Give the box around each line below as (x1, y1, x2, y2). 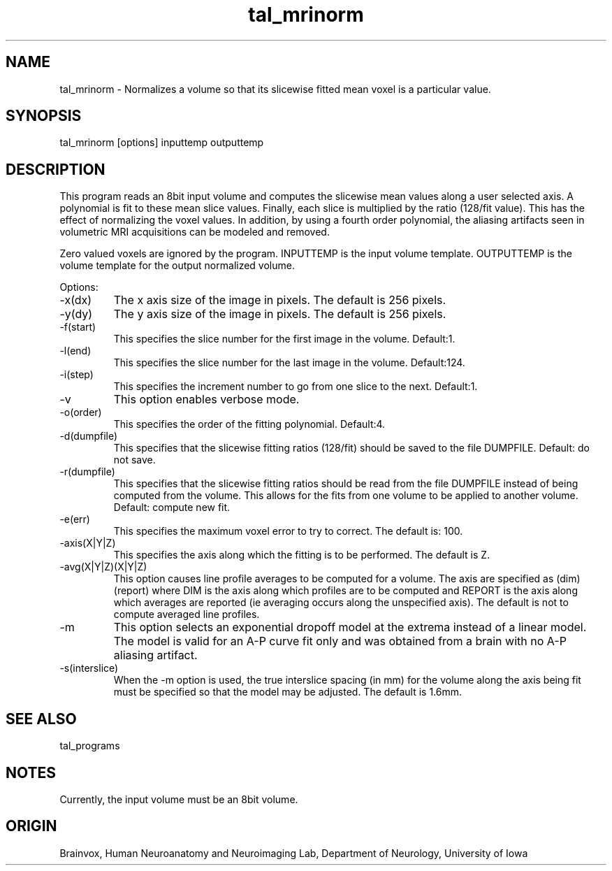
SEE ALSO (6, 710, 77, 728)
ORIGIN (6, 817, 57, 835)
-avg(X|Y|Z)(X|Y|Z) (59, 561, 147, 573)
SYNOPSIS (6, 107, 82, 125)
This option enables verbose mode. (113, 392, 300, 407)
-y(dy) (59, 307, 93, 322)
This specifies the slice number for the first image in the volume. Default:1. (113, 333, 456, 345)
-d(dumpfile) (59, 430, 118, 442)
